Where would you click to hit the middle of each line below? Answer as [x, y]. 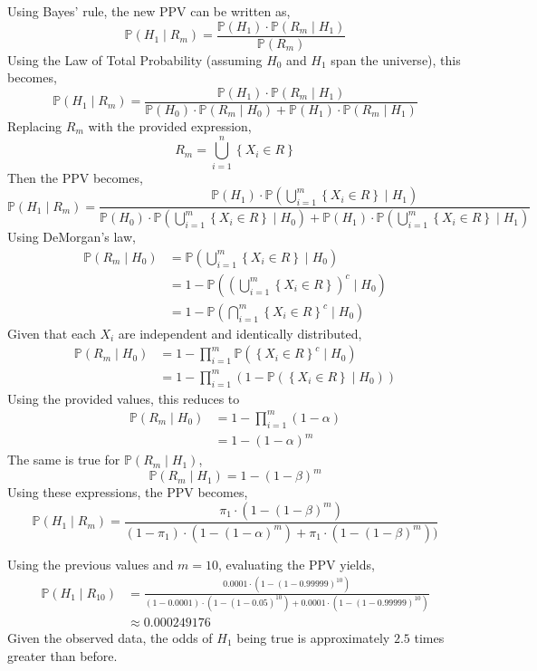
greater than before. [62, 655]
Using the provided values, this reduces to [124, 398]
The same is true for [64, 460]
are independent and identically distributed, [240, 333]
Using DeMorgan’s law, [72, 237]
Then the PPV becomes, [75, 177]
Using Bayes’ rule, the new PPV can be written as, [149, 11]
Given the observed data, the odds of [110, 638]
